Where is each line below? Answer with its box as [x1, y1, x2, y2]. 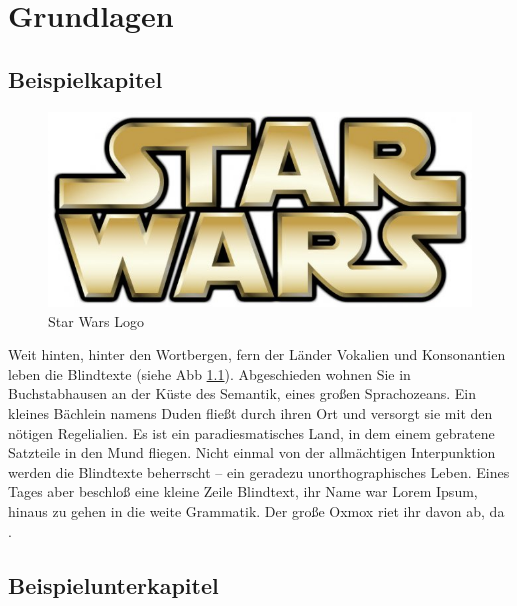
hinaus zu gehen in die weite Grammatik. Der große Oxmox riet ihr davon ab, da [8, 500, 505, 521]
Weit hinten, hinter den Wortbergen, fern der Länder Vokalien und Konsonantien [8, 344, 506, 365]
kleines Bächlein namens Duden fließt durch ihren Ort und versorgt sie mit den [8, 402, 493, 423]
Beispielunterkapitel [8, 569, 219, 600]
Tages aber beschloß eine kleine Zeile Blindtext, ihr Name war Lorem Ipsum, [8, 481, 478, 502]
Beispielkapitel [8, 63, 163, 94]
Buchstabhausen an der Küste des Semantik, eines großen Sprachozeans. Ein [8, 383, 477, 404]
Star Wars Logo [48, 310, 145, 331]
